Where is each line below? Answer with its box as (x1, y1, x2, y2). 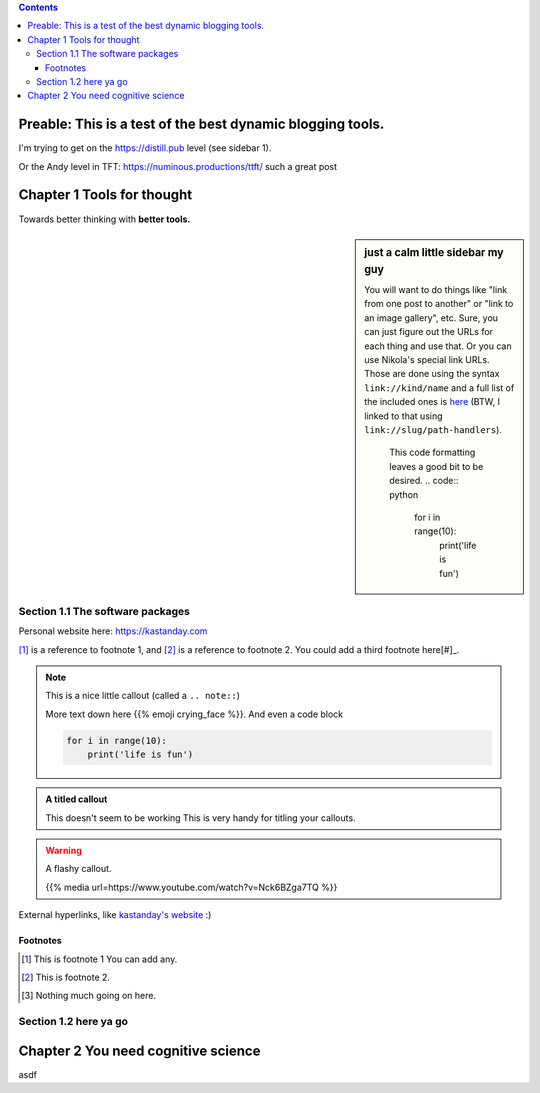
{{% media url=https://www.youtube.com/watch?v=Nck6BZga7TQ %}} (45, 881, 338, 893)
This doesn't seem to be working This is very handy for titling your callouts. (45, 811, 356, 824)
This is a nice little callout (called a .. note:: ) (45, 690, 240, 702)
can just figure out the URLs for (364, 326, 494, 338)
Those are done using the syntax (364, 368, 500, 380)
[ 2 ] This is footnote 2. (21, 971, 110, 983)
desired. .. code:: (389, 475, 459, 487)
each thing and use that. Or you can (364, 340, 512, 352)
